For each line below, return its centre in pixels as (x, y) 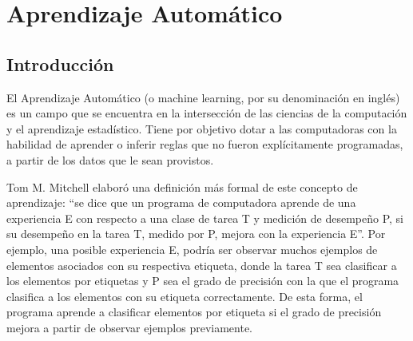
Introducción (60, 63)
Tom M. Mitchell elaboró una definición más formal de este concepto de (182, 186)
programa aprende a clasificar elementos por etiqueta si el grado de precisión (194, 312)
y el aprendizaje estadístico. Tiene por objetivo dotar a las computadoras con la (202, 128)
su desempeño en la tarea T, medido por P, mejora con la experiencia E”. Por (196, 234)
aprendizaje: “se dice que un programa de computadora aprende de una (181, 202)
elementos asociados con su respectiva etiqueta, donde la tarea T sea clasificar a (202, 265)
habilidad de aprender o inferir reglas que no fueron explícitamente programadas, (205, 144)
